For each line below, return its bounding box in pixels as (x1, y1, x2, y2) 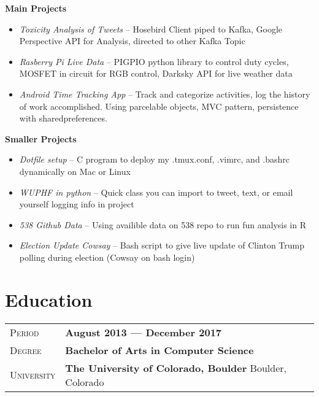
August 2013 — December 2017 (65, 325, 222, 339)
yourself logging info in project (19, 198, 134, 210)
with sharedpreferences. (19, 112, 107, 125)
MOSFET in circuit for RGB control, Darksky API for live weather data (19, 67, 293, 80)
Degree (10, 342, 42, 357)
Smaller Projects (5, 132, 77, 145)
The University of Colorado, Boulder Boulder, (65, 360, 286, 375)
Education (5, 287, 93, 312)
